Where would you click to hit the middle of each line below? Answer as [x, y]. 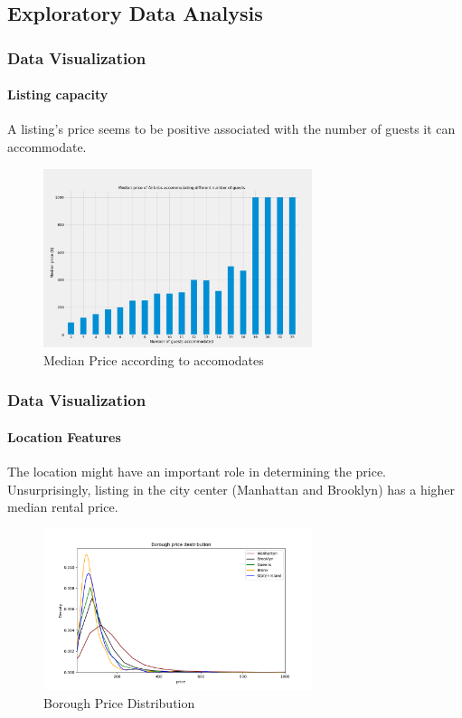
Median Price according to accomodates [154, 359]
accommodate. [47, 147]
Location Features [64, 436]
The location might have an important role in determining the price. [197, 472]
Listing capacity [58, 94]
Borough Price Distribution [119, 702]
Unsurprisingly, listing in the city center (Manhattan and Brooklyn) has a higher [231, 489]
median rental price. [63, 507]
